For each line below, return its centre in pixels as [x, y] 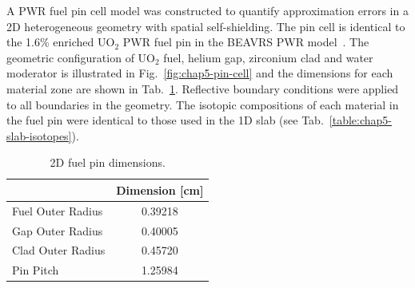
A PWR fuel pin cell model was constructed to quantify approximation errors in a [207, 10]
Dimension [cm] [160, 189]
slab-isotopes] [39, 135]
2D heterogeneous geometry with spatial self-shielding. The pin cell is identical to [206, 26]
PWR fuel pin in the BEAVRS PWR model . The [246, 42]
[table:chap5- [360, 120]
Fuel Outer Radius [58, 210]
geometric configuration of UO [81, 57]
